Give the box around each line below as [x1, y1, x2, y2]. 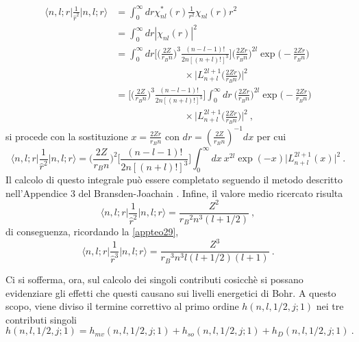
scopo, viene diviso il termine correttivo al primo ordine [5, 299, 239, 313]
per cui [256, 129, 286, 143]
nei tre [316, 299, 344, 313]
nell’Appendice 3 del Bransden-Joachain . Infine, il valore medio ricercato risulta [5, 185, 343, 200]
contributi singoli [5, 312, 77, 326]
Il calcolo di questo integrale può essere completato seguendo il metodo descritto [5, 172, 343, 187]
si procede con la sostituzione [5, 129, 128, 143]
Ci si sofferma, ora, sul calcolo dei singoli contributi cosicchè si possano [5, 272, 304, 287]
